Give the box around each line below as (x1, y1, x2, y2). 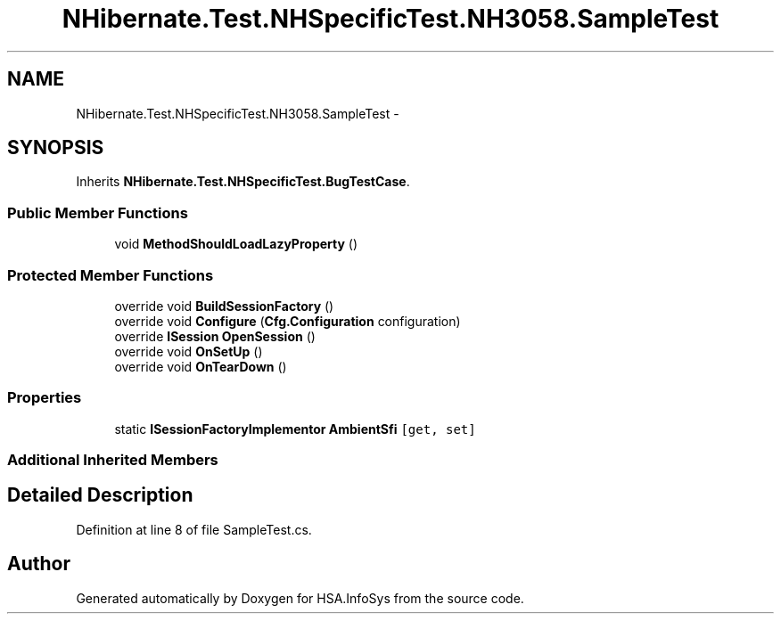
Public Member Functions (7, 203, 188, 222)
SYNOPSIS (7, 136, 104, 159)
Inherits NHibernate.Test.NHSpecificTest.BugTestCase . (76, 174, 410, 190)
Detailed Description (7, 484, 193, 507)
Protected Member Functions (7, 266, 214, 284)
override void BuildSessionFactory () (114, 298, 334, 314)
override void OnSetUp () (114, 343, 263, 359)
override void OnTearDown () (114, 358, 287, 374)
